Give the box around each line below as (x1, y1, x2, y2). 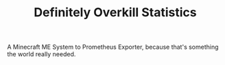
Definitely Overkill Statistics (34, 5, 197, 20)
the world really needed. (7, 50, 76, 58)
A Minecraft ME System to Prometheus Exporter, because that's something (7, 43, 219, 51)
